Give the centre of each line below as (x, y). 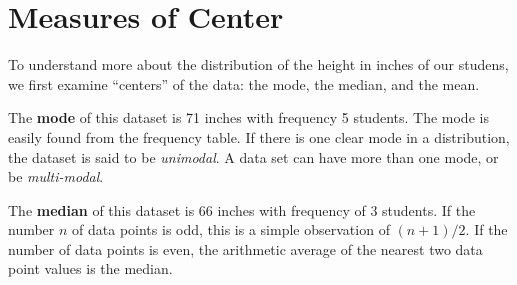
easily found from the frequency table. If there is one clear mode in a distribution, (259, 136)
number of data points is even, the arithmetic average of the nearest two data (245, 248)
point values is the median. (90, 268)
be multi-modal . (56, 176)
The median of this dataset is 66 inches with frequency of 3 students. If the (242, 209)
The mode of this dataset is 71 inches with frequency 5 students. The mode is (248, 117)
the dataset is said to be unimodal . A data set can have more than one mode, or (253, 156)
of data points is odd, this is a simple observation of (231, 229)
